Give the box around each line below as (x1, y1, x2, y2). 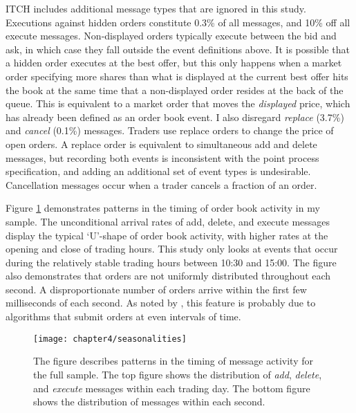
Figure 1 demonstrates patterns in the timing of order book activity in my (6, 201, 320, 215)
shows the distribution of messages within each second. (33, 394, 265, 409)
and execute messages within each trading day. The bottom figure (33, 380, 310, 395)
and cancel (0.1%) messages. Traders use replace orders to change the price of (6, 123, 334, 138)
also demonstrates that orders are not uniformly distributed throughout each (6, 268, 331, 283)
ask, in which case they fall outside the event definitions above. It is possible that (6, 42, 350, 56)
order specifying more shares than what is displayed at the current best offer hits (6, 68, 348, 83)
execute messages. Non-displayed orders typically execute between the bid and (6, 28, 337, 43)
